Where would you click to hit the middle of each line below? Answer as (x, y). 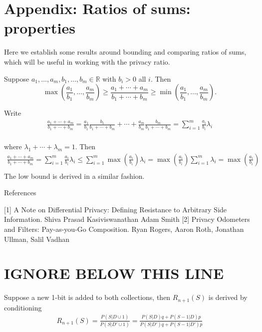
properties (40, 28)
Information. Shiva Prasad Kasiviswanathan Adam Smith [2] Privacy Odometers (127, 219)
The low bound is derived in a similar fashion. (74, 176)
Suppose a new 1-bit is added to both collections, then (87, 297)
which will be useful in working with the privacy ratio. (87, 61)
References (20, 193)
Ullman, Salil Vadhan (37, 239)
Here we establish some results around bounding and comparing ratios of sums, (125, 52)
